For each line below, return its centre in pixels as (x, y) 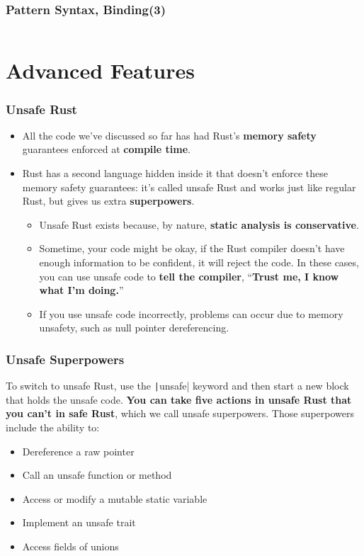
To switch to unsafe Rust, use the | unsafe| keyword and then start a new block (177, 386)
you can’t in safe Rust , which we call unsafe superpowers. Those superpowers (180, 413)
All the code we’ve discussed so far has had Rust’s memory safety (169, 135)
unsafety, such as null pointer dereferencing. (134, 328)
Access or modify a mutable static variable (115, 498)
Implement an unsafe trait (79, 522)
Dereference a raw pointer (78, 451)
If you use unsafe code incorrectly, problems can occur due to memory (191, 313)
